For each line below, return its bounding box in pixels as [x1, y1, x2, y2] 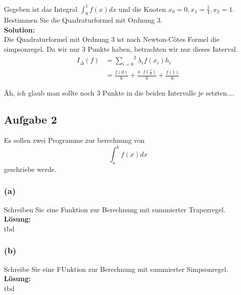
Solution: [4, 24, 35, 34]
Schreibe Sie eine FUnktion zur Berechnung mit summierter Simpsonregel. [4, 263, 228, 274]
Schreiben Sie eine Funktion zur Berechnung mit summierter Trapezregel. [4, 204, 226, 214]
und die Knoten [118, 3, 166, 14]
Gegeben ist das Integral [4, 3, 78, 14]
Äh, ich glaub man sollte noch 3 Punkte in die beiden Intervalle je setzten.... [4, 88, 235, 98]
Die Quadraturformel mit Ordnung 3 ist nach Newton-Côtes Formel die [4, 34, 220, 44]
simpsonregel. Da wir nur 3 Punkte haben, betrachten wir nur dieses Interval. [4, 44, 238, 54]
